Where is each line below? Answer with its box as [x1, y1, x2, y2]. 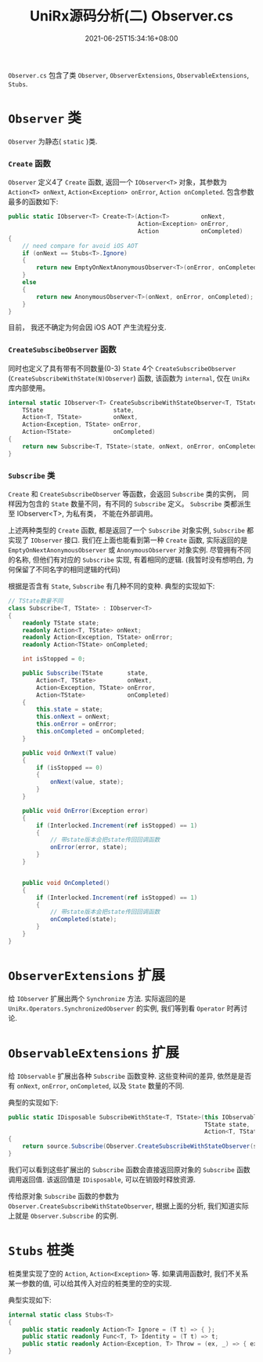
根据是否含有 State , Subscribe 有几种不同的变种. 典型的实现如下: [8, 581, 215, 591]
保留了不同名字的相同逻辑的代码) [14, 565, 121, 574]
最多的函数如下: [8, 197, 59, 206]
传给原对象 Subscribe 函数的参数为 [8, 1191, 120, 1200]
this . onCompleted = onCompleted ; [36, 727, 146, 736]
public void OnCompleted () [22, 879, 110, 887]
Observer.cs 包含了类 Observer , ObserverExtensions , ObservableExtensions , [8, 70, 249, 79]
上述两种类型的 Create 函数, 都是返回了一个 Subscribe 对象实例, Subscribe [8, 526, 245, 535]
